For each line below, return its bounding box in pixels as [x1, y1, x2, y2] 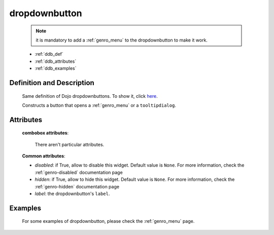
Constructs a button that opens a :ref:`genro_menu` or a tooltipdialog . [22, 102, 176, 108]
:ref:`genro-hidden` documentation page [35, 183, 119, 189]
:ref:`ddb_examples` [35, 65, 77, 71]
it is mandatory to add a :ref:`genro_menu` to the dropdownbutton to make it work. [36, 37, 208, 43]
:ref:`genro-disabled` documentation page [35, 169, 123, 175]
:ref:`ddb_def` [35, 51, 63, 57]
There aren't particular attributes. [35, 141, 105, 147]
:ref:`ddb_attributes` [35, 58, 77, 64]
